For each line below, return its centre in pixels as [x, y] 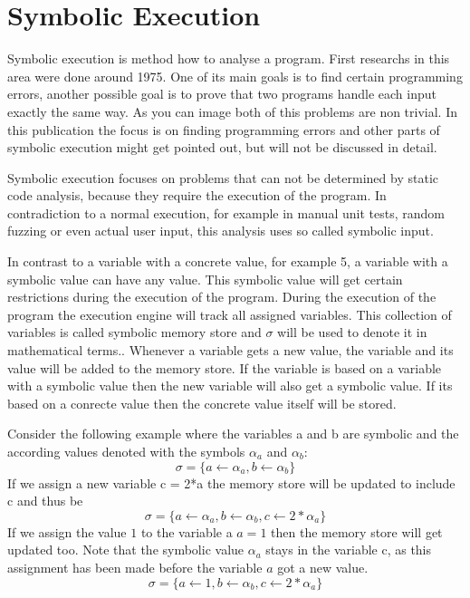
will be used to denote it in [352, 332]
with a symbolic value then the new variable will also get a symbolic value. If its [230, 386]
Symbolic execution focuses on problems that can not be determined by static [223, 177]
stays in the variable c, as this [349, 550]
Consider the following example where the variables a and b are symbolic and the [233, 434]
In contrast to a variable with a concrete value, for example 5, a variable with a [228, 261]
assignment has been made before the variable [135, 567]
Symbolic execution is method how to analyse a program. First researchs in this [229, 58]
